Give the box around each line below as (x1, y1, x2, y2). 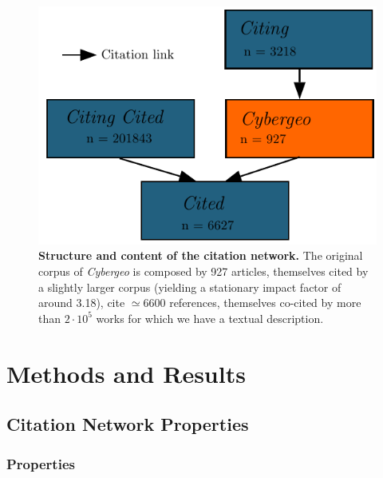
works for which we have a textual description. (96, 309, 324, 326)
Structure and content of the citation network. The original (38, 247, 363, 264)
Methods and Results (6, 357, 246, 389)
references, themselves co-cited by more (169, 294, 361, 311)
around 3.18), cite (38, 294, 125, 311)
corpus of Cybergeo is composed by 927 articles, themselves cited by (38, 263, 369, 280)
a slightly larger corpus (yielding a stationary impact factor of (38, 278, 342, 295)
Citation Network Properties (6, 412, 249, 436)
